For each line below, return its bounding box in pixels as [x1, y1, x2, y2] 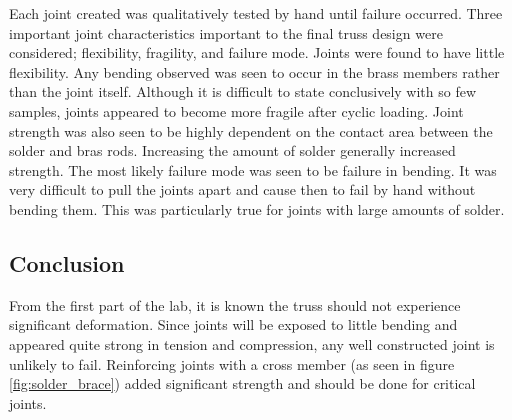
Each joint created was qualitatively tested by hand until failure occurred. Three [9, 3, 503, 23]
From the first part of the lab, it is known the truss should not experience [9, 294, 461, 315]
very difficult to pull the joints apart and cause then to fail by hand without [9, 179, 476, 200]
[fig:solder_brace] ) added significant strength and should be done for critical [9, 373, 476, 394]
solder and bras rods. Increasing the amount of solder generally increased [9, 140, 456, 161]
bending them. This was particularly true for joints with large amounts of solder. [9, 198, 505, 219]
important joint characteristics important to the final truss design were [9, 22, 443, 43]
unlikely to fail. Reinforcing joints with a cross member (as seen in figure [9, 353, 455, 374]
